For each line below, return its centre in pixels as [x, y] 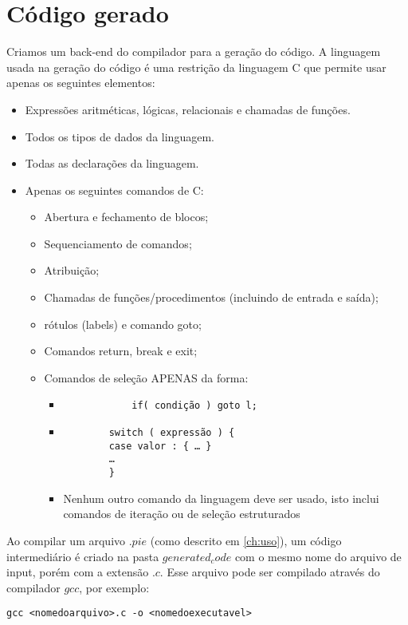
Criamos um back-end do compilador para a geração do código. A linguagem [194, 51]
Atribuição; [72, 270]
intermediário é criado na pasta [83, 556]
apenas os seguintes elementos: [81, 83]
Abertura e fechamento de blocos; [126, 217]
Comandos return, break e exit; [121, 351]
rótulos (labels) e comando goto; [123, 324]
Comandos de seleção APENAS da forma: [146, 377]
